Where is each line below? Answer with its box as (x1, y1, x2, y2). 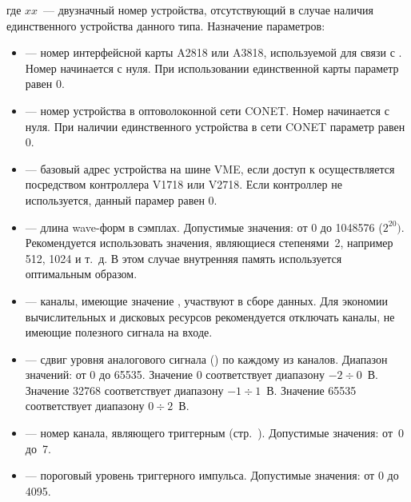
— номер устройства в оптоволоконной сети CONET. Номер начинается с (25, 102, 389, 118)
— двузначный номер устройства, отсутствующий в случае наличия (43, 2, 373, 18)
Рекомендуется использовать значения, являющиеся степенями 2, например (25, 234, 393, 251)
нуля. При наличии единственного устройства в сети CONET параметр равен (25, 118, 405, 134)
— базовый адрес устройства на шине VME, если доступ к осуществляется (25, 160, 395, 177)
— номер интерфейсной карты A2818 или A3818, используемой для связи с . (25, 44, 402, 61)
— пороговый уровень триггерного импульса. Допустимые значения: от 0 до (25, 467, 399, 484)
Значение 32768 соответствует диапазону (25, 381, 224, 398)
